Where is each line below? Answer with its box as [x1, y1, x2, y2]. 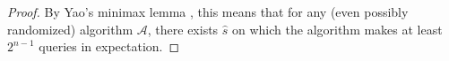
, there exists [147, 19, 219, 38]
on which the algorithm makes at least [232, 19, 443, 38]
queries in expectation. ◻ [39, 37, 180, 56]
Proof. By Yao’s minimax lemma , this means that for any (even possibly [7, 3, 409, 20]
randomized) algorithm [7, 19, 134, 38]
